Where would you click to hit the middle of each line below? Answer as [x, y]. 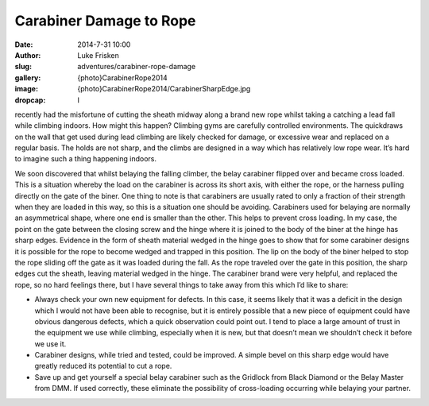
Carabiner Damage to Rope [105, 21]
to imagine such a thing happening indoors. [85, 159]
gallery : [28, 77]
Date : [24, 44]
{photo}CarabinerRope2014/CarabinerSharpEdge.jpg [164, 89]
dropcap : [30, 100]
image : [27, 89]
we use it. [50, 344]
